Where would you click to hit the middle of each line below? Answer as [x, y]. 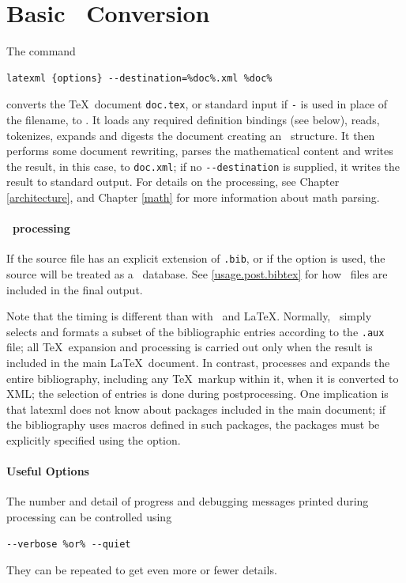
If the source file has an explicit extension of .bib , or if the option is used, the [196, 258]
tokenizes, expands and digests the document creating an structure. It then [191, 135]
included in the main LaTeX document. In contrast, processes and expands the [198, 363]
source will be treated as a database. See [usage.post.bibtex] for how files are [197, 274]
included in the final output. [75, 289]
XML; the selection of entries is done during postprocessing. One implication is [197, 394]
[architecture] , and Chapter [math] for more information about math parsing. [193, 197]
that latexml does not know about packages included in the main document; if [196, 409]
